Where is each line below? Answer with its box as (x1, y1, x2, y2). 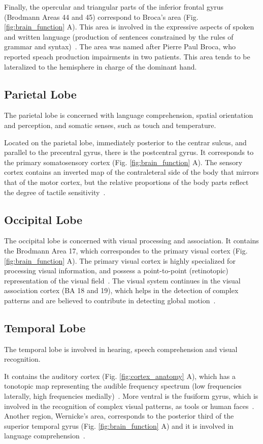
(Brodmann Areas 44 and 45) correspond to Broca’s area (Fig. (4, 11, 199, 22)
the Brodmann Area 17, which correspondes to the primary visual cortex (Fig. (4, 245, 248, 256)
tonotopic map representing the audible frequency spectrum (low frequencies (4, 380, 242, 391)
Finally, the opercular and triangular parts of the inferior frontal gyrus (4, 2, 224, 12)
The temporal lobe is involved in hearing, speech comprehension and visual (4, 343, 238, 354)
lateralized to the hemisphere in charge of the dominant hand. (4, 61, 197, 72)
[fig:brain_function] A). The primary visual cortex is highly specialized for (4, 255, 236, 266)
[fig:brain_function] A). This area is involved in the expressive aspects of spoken (4, 21, 254, 32)
